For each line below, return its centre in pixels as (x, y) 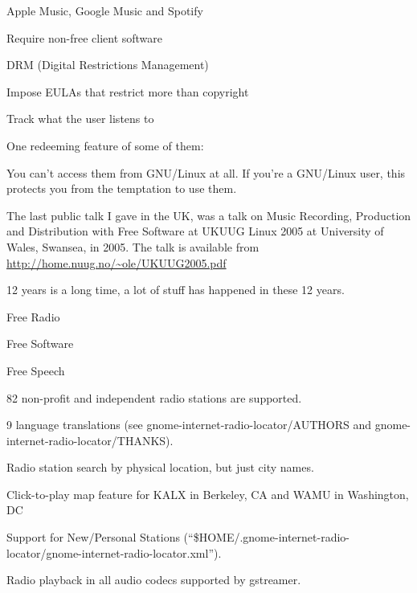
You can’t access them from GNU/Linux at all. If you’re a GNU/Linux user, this (206, 172)
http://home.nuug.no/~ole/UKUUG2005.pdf (117, 262)
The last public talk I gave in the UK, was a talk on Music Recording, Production (209, 215)
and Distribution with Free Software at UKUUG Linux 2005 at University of (195, 231)
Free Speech (36, 370)
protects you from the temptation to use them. (122, 188)
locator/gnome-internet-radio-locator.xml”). (114, 552)
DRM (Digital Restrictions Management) (108, 65)
